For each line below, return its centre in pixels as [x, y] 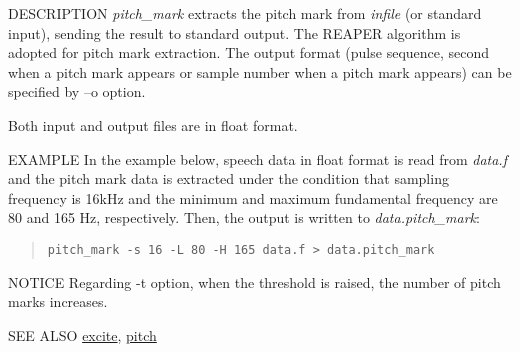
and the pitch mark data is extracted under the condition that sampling [228, 178]
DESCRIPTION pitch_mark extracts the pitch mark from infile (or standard [245, 13]
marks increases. [58, 301]
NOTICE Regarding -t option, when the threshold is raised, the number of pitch [254, 281]
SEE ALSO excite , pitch [82, 334]
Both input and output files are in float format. [153, 124]
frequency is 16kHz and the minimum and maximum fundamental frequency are [253, 197]
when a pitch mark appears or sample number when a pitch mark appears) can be [260, 71]
